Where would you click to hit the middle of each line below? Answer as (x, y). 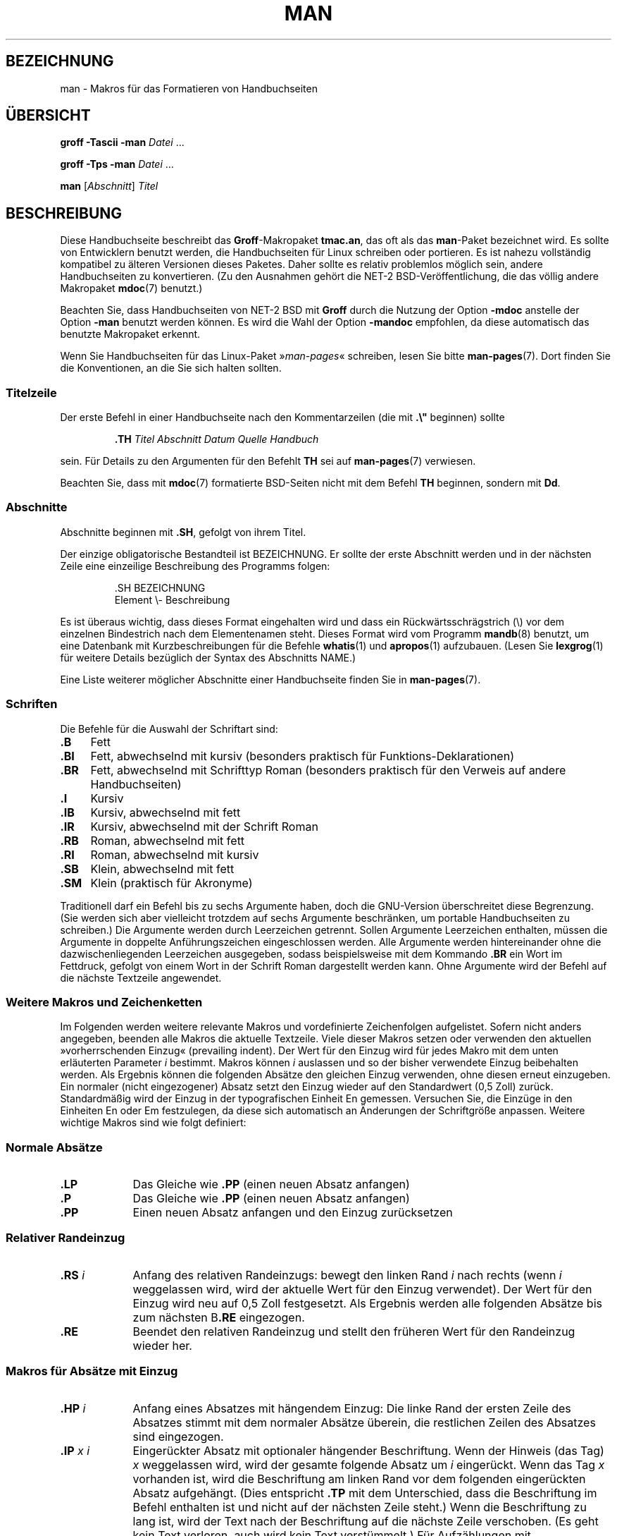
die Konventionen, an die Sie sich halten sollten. (171, 368)
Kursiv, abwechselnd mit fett (166, 812)
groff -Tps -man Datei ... (117, 164)
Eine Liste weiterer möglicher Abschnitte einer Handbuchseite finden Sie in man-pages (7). (270, 679)
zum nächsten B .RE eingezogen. (219, 1317)
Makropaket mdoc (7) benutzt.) (131, 288)
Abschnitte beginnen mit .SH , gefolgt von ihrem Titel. (183, 532)
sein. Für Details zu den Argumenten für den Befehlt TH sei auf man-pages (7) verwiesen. (268, 461)
